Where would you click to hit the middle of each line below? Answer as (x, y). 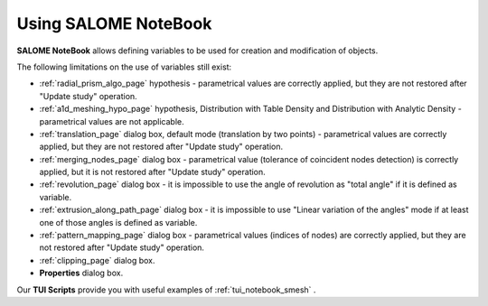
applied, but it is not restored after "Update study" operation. (152, 172)
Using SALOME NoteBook (114, 23)
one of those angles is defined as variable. (118, 222)
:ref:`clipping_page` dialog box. (97, 260)
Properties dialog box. (81, 273)
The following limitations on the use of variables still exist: (124, 67)
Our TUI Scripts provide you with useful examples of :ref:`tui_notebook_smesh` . (166, 290)
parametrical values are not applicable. (112, 121)
